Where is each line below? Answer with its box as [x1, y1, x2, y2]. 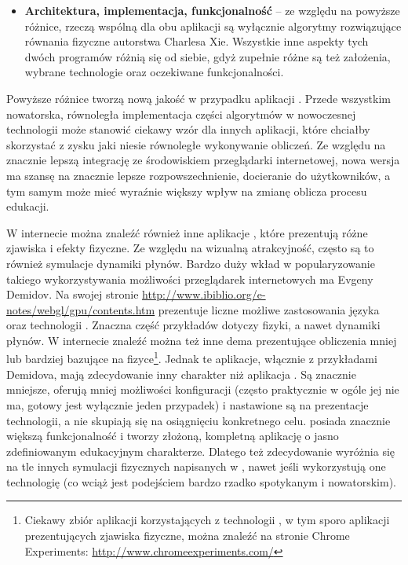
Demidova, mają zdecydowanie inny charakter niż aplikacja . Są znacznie [6, 365, 356, 382]
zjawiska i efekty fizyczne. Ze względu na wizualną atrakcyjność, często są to [6, 240, 374, 256]
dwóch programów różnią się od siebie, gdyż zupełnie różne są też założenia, [24, 48, 391, 64]
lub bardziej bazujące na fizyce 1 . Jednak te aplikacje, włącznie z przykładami [6, 348, 377, 367]
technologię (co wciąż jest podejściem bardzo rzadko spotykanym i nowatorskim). [6, 473, 396, 490]
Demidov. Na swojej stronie [6, 286, 139, 303]
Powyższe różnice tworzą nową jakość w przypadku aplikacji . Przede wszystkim [6, 90, 392, 106]
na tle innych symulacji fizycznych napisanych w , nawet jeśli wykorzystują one [6, 458, 386, 475]
